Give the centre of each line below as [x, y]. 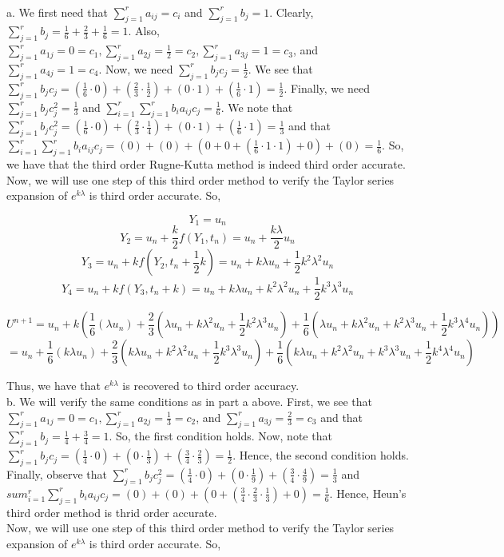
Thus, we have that [54, 386]
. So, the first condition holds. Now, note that [220, 436]
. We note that [257, 107]
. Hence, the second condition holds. [321, 455]
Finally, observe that [57, 473]
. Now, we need [136, 68]
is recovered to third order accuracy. [211, 386]
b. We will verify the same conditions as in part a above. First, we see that [189, 401]
